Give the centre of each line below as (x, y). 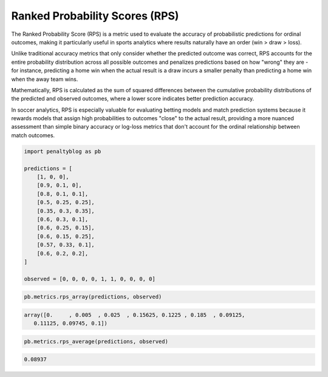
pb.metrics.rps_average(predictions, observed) (96, 341)
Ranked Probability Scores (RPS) (95, 16)
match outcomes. (33, 135)
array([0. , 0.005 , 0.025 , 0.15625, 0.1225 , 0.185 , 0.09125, (135, 315)
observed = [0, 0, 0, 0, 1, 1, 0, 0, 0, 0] (90, 279)
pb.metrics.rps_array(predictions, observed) (93, 297)
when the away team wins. (45, 79)
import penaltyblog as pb (63, 151)
